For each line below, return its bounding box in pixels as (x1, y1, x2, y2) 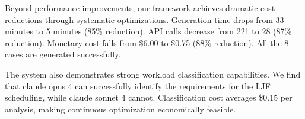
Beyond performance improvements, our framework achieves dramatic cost (5, 2, 275, 14)
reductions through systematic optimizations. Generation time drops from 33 (5, 13, 284, 25)
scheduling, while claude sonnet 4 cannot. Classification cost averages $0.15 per (5, 91, 293, 104)
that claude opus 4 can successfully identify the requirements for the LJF (5, 79, 271, 92)
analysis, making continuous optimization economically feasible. (5, 102, 236, 115)
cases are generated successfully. (5, 48, 121, 60)
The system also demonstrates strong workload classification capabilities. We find (5, 67, 301, 80)
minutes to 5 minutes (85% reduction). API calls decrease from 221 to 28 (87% (5, 25, 292, 37)
